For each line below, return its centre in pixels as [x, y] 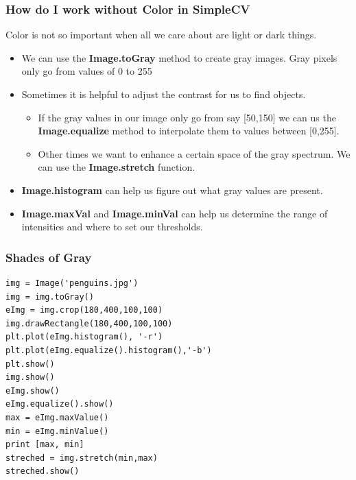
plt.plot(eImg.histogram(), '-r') [84, 337]
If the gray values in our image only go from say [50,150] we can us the [187, 117]
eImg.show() [33, 391]
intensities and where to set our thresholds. [112, 227]
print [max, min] [45, 445]
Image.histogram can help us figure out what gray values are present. [172, 190]
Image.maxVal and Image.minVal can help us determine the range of [175, 213]
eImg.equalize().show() [60, 404]
